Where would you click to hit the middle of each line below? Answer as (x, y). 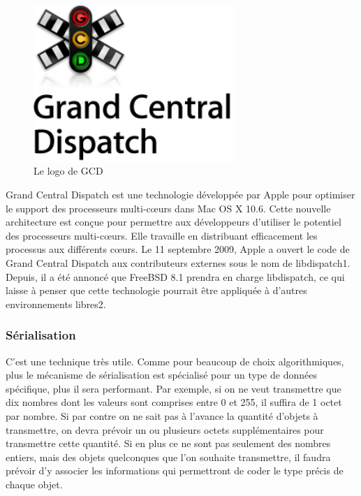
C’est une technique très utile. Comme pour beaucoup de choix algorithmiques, (175, 361)
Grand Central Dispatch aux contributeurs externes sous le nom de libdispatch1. (178, 262)
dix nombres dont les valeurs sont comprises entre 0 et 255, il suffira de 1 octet (174, 402)
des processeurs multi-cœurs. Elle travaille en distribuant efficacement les (162, 235)
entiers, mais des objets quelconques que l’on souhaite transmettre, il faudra (168, 457)
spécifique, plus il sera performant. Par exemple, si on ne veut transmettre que (174, 388)
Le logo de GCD (68, 171)
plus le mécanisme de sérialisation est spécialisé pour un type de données (161, 375)
